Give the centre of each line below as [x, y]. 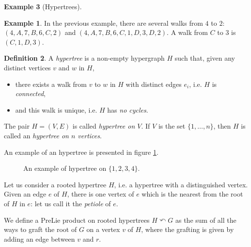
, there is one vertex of [101, 194]
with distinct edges [154, 84]
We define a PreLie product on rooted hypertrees [77, 220]
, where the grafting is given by [188, 229]
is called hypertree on [104, 126]
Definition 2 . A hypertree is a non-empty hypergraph [84, 58]
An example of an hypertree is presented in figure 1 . [81, 152]
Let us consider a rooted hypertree [55, 184]
